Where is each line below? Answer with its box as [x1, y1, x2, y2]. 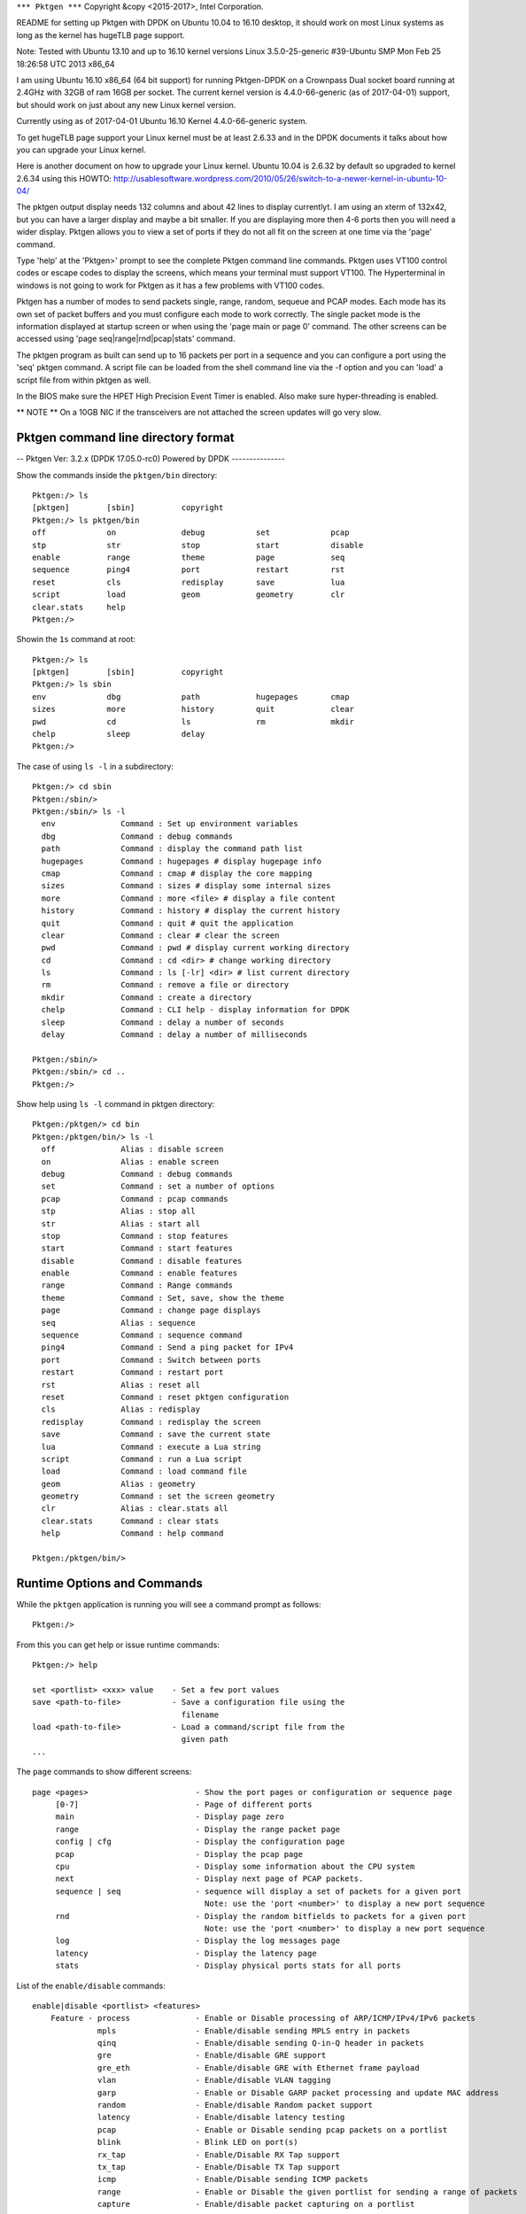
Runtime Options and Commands [16, 1575, 203, 1591]
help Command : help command [41, 1529, 224, 1538]
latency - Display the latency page [55, 1948, 318, 1958]
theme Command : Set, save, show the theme [41, 1293, 285, 1303]
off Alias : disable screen [41, 1144, 224, 1155]
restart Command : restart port [41, 1367, 224, 1377]
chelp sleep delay [32, 729, 205, 739]
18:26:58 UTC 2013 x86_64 [16, 58, 115, 69]
